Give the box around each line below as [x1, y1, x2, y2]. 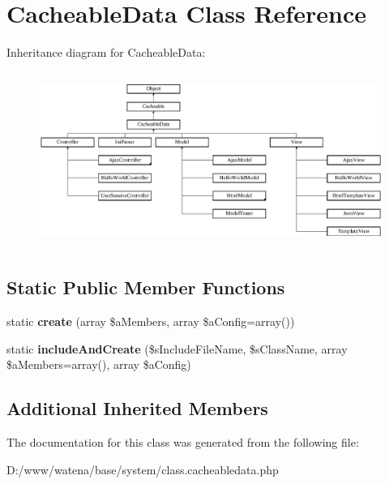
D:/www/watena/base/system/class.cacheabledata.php [6, 460, 279, 478]
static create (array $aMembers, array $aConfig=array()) [6, 312, 295, 329]
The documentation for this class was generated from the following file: [6, 433, 359, 450]
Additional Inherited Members [6, 396, 268, 421]
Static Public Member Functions [6, 275, 285, 300]
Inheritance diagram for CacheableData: [6, 44, 206, 61]
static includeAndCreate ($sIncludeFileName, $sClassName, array [6, 340, 348, 357]
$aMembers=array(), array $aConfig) [6, 356, 191, 373]
